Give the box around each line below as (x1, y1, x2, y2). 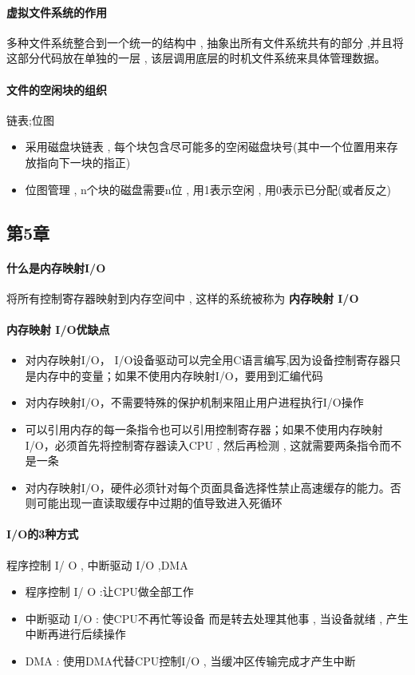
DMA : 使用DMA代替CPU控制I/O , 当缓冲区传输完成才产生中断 (25, 653, 356, 669)
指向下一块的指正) (36, 153, 131, 170)
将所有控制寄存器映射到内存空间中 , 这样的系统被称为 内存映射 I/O (6, 289, 359, 306)
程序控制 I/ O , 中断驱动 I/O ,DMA (6, 556, 188, 573)
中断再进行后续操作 (25, 625, 126, 642)
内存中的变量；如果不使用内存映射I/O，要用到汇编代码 (36, 367, 323, 383)
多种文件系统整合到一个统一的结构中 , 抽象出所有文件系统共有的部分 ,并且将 (6, 34, 404, 50)
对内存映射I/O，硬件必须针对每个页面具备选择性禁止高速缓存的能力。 (25, 478, 390, 495)
